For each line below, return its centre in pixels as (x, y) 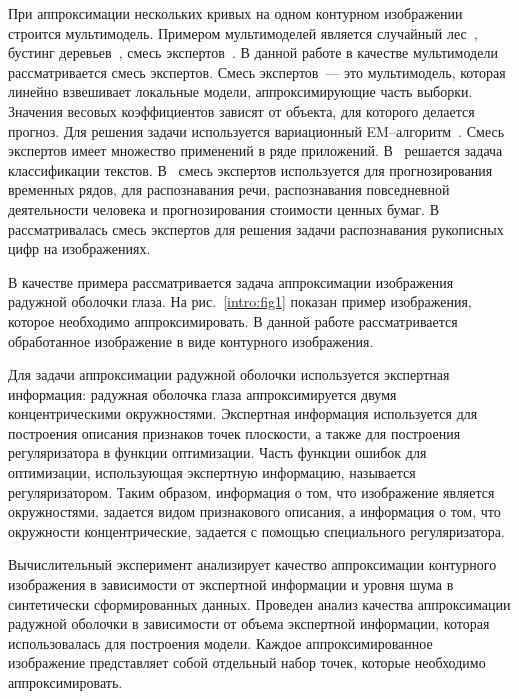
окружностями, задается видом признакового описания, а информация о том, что (254, 511)
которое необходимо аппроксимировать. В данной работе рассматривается (233, 320)
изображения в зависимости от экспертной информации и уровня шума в (231, 584)
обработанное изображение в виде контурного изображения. (191, 340)
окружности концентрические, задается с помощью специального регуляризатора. (256, 530)
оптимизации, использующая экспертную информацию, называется (212, 472)
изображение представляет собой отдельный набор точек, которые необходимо (247, 662)
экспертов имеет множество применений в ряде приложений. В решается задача (255, 150)
